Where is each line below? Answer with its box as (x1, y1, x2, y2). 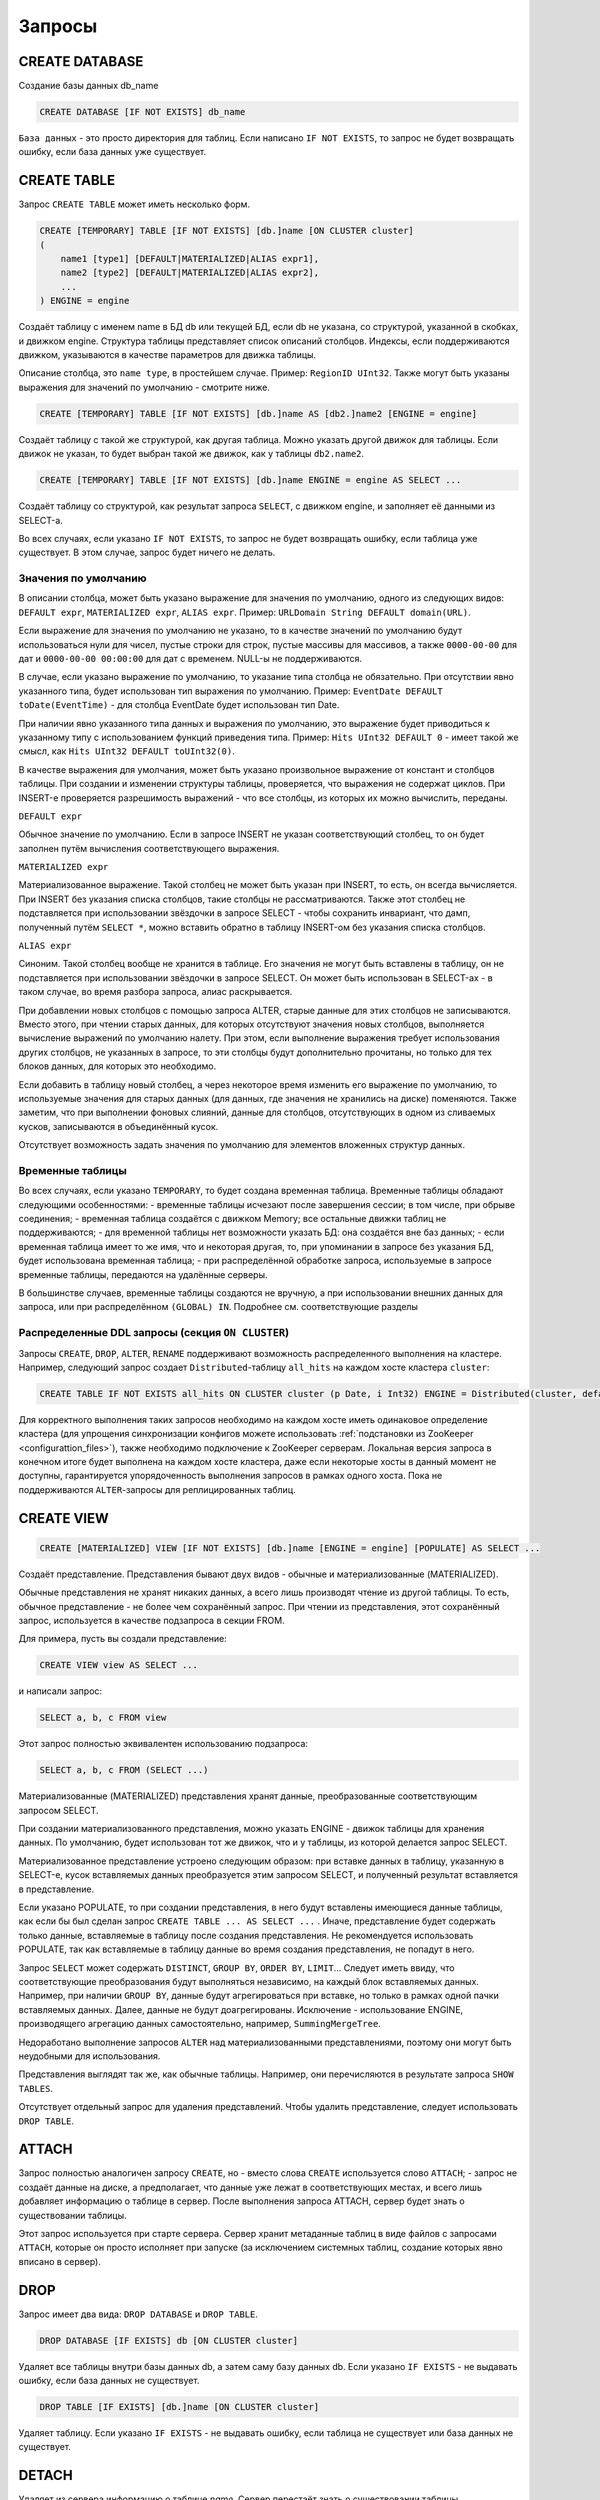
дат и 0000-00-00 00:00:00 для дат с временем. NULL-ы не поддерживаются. (18, 653, 363, 665)
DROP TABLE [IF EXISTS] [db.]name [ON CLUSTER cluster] (39, 2401, 320, 2412)
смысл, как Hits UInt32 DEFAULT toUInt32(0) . (18, 745, 235, 757)
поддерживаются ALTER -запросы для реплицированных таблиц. (18, 1483, 296, 1495)
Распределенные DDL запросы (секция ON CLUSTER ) (18, 1326, 290, 1340)
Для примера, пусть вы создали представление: (18, 1633, 227, 1645)
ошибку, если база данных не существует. (18, 2375, 200, 2387)
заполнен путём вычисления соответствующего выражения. (18, 842, 280, 854)
